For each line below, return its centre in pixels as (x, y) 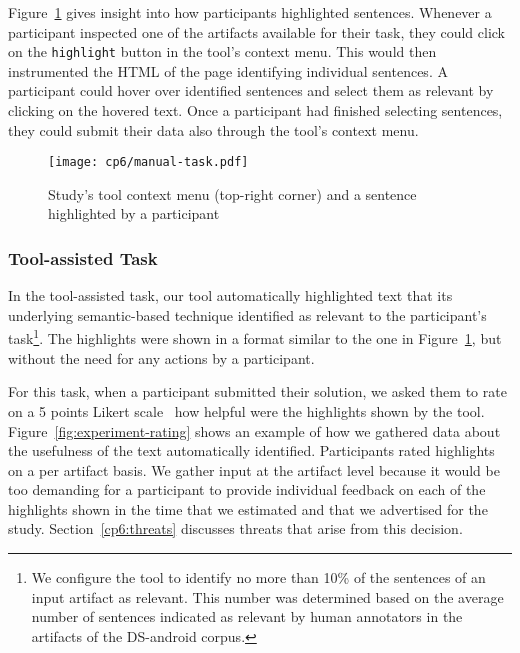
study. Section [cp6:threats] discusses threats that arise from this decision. (235, 528)
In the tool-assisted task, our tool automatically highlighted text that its (230, 295)
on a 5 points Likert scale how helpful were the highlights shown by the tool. (246, 410)
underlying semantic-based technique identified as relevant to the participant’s (247, 314)
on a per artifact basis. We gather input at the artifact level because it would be (254, 469)
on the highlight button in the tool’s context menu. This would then (222, 51)
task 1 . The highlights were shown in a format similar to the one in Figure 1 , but (255, 337)
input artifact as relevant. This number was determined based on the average (267, 596)
